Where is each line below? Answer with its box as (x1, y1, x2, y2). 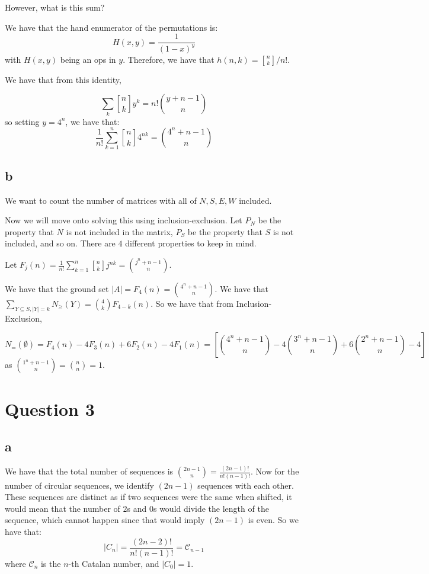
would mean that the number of (5, 502, 120, 514)
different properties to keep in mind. (125, 237, 257, 249)
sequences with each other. (197, 479, 294, 491)
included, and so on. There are (5, 237, 116, 249)
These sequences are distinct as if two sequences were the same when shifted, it (5, 490, 292, 503)
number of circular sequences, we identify (5, 479, 154, 491)
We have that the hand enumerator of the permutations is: (5, 21, 218, 33)
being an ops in (60, 53, 116, 65)
